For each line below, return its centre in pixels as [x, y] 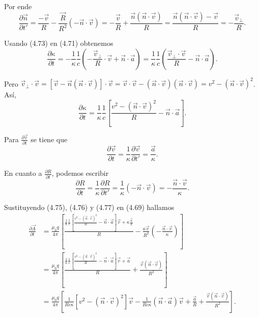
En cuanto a [23, 173]
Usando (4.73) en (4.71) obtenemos [59, 43]
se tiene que [49, 139]
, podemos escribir [80, 173]
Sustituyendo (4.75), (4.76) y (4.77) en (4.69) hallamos [89, 207]
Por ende [18, 6]
